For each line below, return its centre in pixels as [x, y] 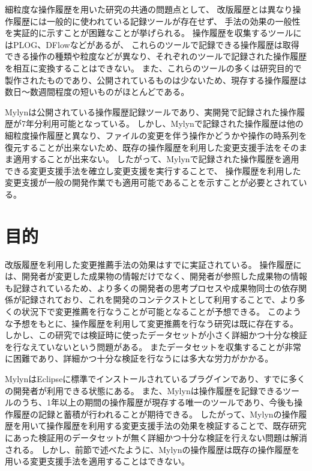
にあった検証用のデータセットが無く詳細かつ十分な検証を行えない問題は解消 [156, 437]
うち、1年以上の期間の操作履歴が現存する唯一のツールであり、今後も [158, 402]
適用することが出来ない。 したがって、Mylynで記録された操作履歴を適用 [156, 159]
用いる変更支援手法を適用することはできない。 [97, 461]
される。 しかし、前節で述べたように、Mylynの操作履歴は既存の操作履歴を [152, 449]
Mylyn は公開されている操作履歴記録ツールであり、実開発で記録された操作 [151, 111]
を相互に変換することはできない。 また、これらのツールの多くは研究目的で [153, 68]
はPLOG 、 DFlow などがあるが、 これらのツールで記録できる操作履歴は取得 [152, 44]
